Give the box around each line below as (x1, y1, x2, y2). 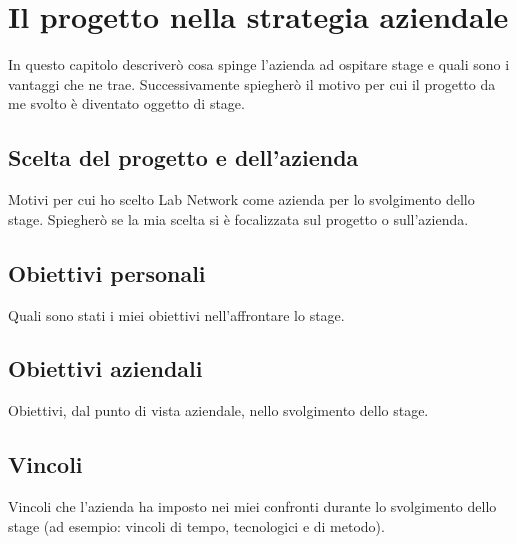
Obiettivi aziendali (8, 353, 203, 384)
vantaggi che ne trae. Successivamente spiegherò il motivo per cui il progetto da (8, 73, 496, 94)
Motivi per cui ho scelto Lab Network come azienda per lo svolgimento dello (8, 189, 475, 210)
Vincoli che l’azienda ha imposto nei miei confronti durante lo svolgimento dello (8, 496, 497, 517)
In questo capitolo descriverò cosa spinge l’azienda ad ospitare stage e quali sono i (8, 54, 510, 75)
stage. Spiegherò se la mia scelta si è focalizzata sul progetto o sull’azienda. (8, 208, 469, 229)
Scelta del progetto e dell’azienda (8, 142, 359, 173)
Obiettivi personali (8, 257, 206, 288)
